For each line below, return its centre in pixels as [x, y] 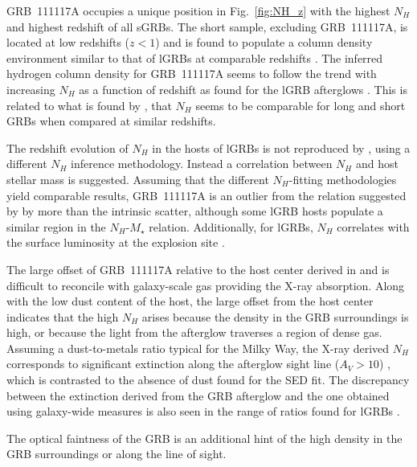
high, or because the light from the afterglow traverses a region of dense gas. [194, 332]
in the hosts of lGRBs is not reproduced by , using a [281, 147]
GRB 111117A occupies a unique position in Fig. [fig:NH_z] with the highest [198, 10]
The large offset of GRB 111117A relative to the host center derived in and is [198, 269]
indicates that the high [63, 316]
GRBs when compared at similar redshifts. [111, 121]
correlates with [373, 226]
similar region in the [56, 226]
